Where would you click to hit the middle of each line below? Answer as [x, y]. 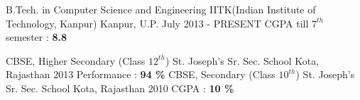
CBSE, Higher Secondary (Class [76, 60]
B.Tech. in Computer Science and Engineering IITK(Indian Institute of [161, 9]
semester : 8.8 [37, 37]
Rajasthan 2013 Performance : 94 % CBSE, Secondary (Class [141, 74]
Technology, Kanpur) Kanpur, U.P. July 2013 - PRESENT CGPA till [157, 23]
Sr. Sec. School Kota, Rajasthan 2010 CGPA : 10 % [120, 88]
